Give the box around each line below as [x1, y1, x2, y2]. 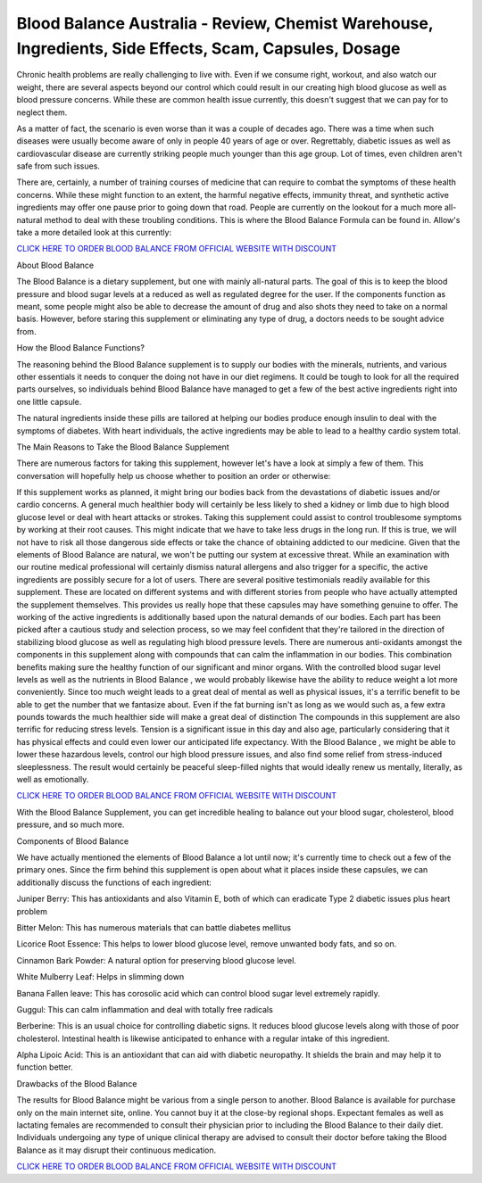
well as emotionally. [16, 774, 89, 785]
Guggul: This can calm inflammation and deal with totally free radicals [16, 1004, 274, 1014]
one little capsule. [16, 396, 82, 407]
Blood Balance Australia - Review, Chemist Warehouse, [16, 13, 434, 33]
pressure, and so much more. [16, 819, 125, 830]
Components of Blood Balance [16, 835, 129, 847]
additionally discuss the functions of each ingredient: [16, 877, 212, 888]
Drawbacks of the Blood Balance [16, 1078, 137, 1088]
